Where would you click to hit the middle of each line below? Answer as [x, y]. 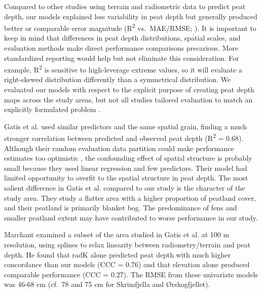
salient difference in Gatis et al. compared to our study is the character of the [125, 188]
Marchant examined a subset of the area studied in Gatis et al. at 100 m [117, 234]
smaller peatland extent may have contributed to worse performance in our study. [131, 217]
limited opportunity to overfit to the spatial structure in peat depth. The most [126, 178]
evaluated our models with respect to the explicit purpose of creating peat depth [129, 89]
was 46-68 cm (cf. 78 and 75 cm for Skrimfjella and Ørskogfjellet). [107, 284]
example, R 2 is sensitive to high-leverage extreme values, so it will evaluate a [123, 69]
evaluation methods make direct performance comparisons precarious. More [121, 48]
